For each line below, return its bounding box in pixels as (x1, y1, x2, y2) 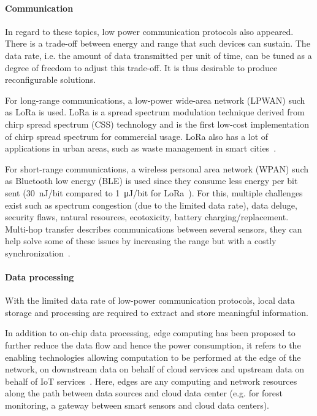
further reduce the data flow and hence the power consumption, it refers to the (5, 339, 301, 352)
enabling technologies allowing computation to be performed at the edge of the (5, 350, 301, 363)
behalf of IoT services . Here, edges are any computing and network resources (5, 374, 297, 387)
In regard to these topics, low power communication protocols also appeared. (5, 25, 294, 37)
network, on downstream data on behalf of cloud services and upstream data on (5, 363, 305, 376)
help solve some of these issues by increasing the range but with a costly (5, 234, 277, 247)
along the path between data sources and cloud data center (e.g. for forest (5, 387, 283, 399)
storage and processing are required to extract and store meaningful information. (5, 306, 308, 318)
